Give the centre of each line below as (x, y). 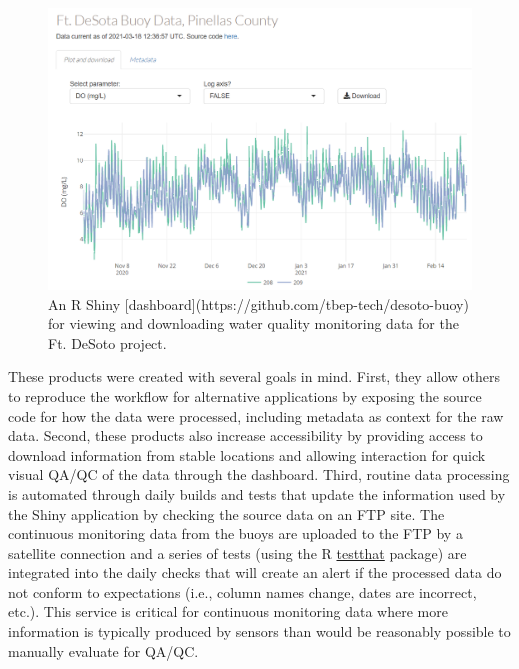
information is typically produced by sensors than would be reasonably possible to (259, 631)
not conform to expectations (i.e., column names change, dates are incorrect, (242, 591)
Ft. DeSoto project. (107, 342)
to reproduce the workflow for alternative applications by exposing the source (245, 395)
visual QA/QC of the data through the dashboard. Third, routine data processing (259, 474)
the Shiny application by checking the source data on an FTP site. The (226, 513)
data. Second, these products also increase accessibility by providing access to (245, 435)
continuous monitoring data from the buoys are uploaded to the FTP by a (235, 533)
